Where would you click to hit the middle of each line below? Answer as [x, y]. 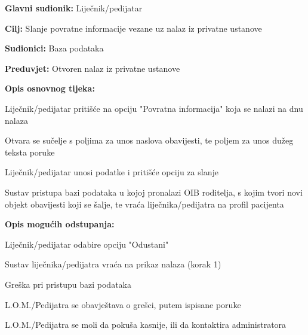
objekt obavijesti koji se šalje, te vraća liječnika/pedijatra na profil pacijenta [144, 204]
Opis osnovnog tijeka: [50, 88]
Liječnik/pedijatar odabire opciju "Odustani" [87, 244]
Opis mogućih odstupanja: [60, 224]
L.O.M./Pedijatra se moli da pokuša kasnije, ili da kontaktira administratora [146, 325]
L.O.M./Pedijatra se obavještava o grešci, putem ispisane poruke [123, 304]
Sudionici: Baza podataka [54, 48]
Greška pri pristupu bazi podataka [68, 284]
